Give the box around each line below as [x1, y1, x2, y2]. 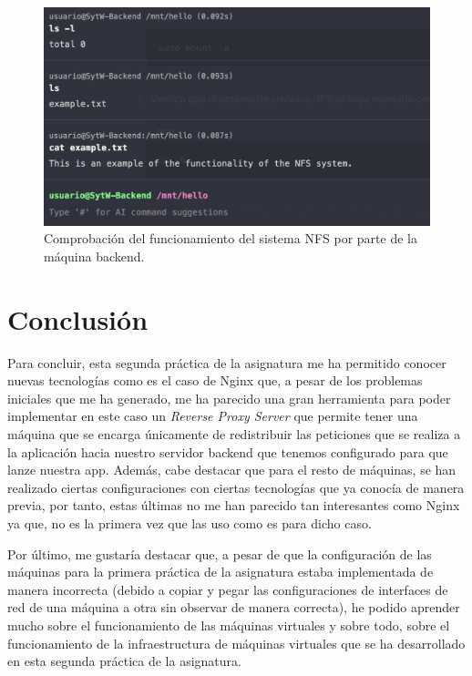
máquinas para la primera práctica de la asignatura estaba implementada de [7, 562, 434, 581]
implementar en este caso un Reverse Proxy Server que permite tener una [7, 406, 418, 425]
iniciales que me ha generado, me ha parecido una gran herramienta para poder [7, 388, 451, 407]
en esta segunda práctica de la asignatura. [7, 651, 241, 671]
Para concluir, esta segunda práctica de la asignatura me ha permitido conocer [7, 353, 446, 372]
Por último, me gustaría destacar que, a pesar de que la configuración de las [7, 544, 432, 563]
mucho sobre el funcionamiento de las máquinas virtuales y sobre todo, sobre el [7, 615, 450, 634]
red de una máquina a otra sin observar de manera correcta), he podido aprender [7, 598, 460, 617]
